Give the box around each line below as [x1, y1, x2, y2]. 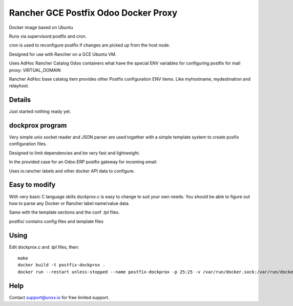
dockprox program [9, 121, 67, 130]
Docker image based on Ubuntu [9, 24, 73, 30]
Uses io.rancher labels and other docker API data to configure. [9, 168, 135, 174]
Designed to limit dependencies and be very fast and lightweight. [9, 150, 140, 156]
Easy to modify [9, 181, 56, 189]
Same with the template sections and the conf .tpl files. [9, 209, 120, 215]
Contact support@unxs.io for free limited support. [9, 294, 109, 300]
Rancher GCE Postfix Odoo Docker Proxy [9, 7, 178, 18]
